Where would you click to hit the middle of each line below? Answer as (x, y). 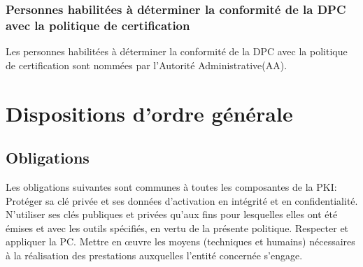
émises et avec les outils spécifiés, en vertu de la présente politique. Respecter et (177, 228)
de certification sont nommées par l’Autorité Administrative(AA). (147, 65)
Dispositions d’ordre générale (149, 113)
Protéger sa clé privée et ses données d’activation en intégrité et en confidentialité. (182, 200)
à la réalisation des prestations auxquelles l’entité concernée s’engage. (154, 255)
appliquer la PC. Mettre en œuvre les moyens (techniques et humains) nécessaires (180, 241)
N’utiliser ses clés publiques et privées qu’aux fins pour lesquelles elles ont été (172, 214)
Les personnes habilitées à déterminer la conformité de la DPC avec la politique (177, 51)
